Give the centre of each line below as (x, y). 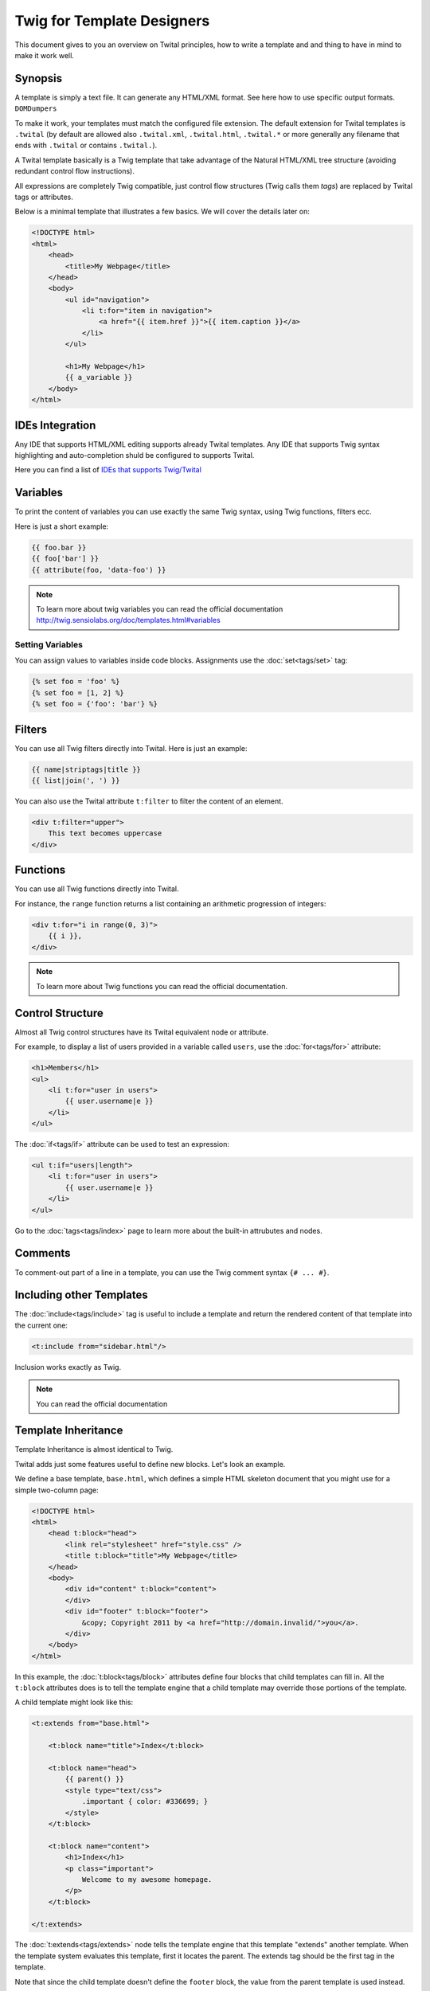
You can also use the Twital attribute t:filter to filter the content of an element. (149, 801)
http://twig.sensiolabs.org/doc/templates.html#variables (128, 620)
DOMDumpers (36, 109)
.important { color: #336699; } (145, 1801)
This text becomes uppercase (105, 833)
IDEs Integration (55, 425)
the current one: (41, 1325)
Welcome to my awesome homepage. (147, 1879)
